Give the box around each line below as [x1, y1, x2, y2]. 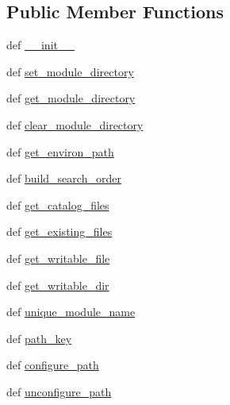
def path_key [6, 330, 72, 346]
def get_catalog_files [6, 196, 109, 213]
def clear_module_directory [6, 116, 144, 133]
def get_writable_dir [6, 276, 109, 293]
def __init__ [6, 37, 75, 53]
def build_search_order [6, 170, 121, 187]
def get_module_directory [6, 90, 136, 106]
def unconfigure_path [6, 383, 112, 399]
